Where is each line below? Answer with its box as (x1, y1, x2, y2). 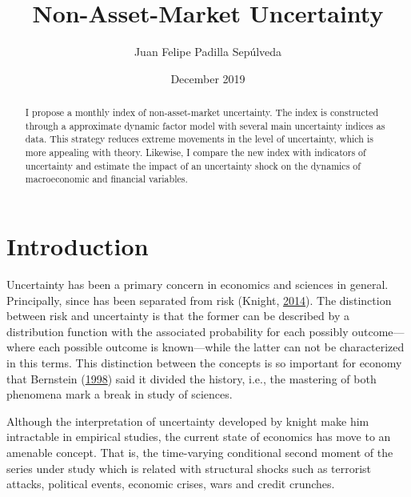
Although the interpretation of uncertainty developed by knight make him (6, 412, 369, 429)
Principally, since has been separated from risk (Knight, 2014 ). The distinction (6, 291, 392, 308)
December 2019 (170, 70, 245, 86)
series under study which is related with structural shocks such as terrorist (6, 459, 372, 476)
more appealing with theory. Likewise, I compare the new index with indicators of (25, 146, 366, 159)
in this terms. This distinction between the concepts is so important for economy (6, 354, 402, 371)
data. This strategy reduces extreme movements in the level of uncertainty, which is (25, 132, 373, 146)
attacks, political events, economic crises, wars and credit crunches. (6, 475, 335, 492)
